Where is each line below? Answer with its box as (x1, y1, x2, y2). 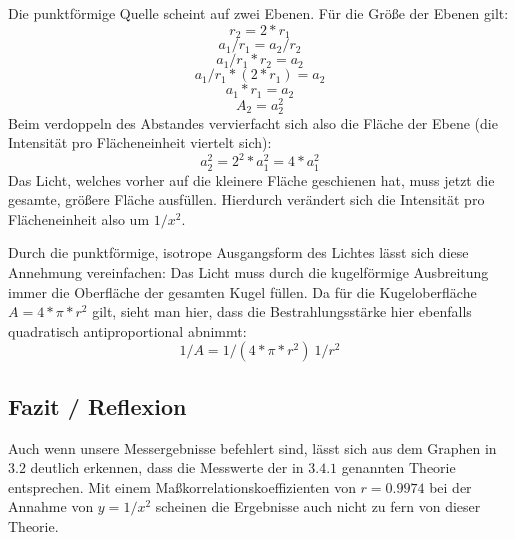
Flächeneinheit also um (8, 208, 150, 229)
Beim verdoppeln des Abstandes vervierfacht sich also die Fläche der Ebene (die (8, 112, 498, 133)
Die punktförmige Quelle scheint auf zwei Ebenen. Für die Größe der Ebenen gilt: (8, 3, 509, 23)
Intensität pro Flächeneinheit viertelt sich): (8, 132, 272, 153)
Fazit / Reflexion (8, 390, 187, 421)
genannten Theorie (341, 457, 456, 478)
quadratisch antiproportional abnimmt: (8, 320, 247, 341)
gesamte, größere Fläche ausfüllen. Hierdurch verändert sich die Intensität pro (8, 189, 485, 210)
